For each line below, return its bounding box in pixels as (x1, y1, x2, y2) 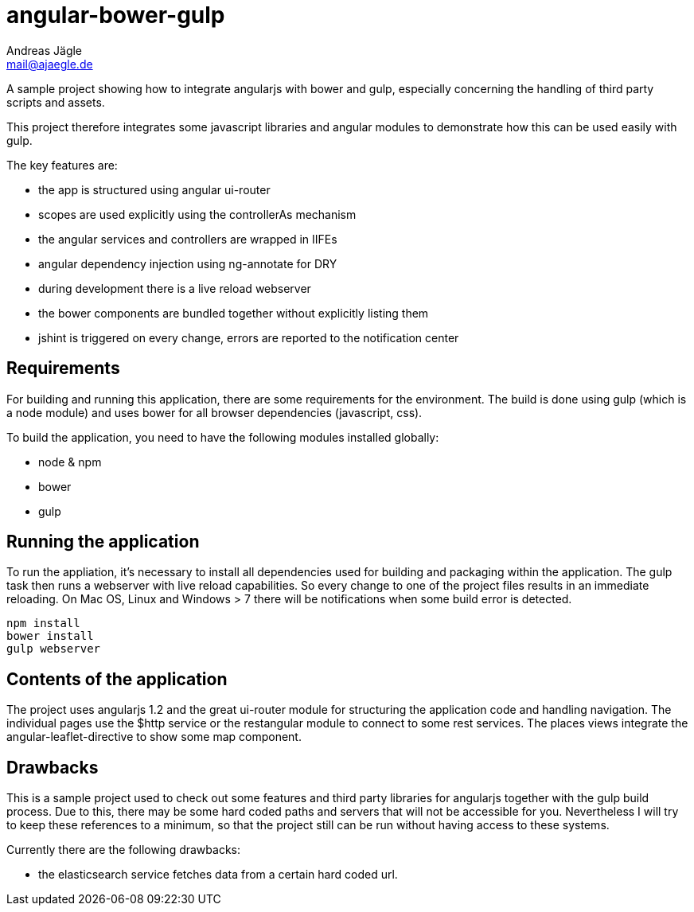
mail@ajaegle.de (6, 57, 93, 71)
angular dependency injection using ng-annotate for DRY (38, 256, 337, 271)
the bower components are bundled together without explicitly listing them (38, 306, 429, 320)
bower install (6, 629, 94, 643)
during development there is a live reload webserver (38, 281, 311, 295)
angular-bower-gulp (6, 2, 225, 29)
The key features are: (6, 158, 118, 172)
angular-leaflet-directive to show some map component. (6, 730, 302, 744)
